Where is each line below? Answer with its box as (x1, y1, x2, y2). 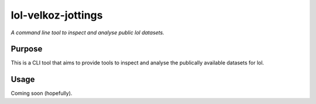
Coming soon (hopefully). (11, 90, 73, 97)
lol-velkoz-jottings (11, 9, 103, 21)
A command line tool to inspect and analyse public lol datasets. (11, 29, 164, 36)
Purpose (11, 44, 43, 54)
